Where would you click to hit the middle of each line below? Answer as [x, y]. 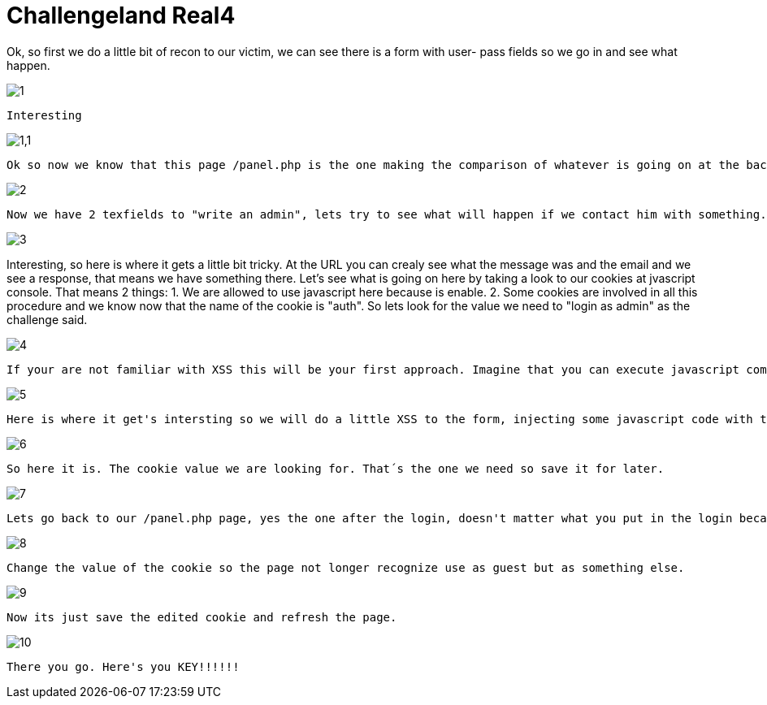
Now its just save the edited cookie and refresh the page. [202, 617]
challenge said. [47, 319]
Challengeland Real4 [121, 15]
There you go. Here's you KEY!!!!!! [123, 666]
